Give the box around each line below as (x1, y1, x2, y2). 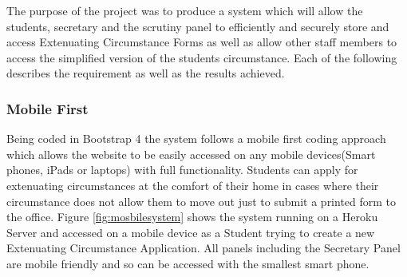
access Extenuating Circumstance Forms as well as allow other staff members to (6, 34, 397, 50)
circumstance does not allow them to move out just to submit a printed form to (6, 192, 397, 209)
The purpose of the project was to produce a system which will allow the (6, 2, 363, 18)
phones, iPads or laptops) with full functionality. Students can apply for (6, 161, 358, 178)
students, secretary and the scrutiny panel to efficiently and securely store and (6, 18, 389, 34)
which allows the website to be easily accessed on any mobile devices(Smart (6, 145, 376, 162)
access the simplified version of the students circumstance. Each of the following (6, 49, 397, 65)
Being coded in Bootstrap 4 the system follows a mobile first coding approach (6, 130, 386, 147)
